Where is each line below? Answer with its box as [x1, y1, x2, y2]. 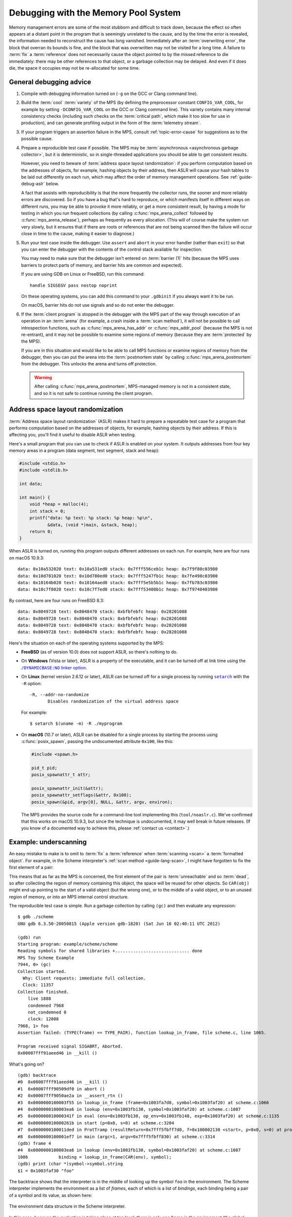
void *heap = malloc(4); [29, 501, 89, 507]
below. [45, 181, 59, 187]
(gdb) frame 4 [18, 1141, 51, 1146]
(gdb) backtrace [18, 1072, 56, 1078]
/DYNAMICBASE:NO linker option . [21, 664, 87, 670]
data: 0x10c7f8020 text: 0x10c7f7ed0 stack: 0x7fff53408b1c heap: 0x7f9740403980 [18, 587, 218, 592]
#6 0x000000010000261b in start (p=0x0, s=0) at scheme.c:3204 [18, 1120, 175, 1125]
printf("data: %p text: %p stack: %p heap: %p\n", [29, 515, 153, 521]
